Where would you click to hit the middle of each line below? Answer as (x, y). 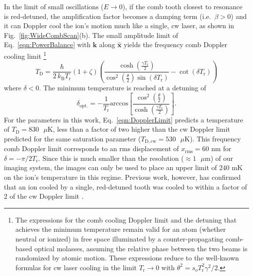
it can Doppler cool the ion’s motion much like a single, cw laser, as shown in (119, 26)
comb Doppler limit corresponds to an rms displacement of (91, 148)
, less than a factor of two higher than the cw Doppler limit (141, 129)
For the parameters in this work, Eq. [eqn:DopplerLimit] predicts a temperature (124, 119)
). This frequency (215, 138)
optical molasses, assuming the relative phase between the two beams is (141, 248)
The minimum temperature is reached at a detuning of (125, 88)
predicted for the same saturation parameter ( (72, 138)
